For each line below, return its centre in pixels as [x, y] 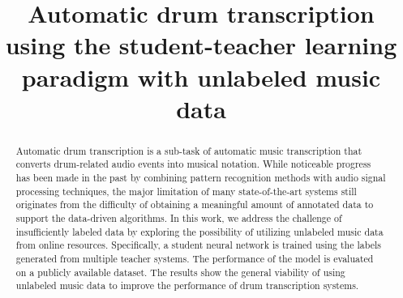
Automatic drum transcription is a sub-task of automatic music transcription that [189, 150]
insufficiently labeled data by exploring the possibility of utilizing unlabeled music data [199, 231]
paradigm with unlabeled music [201, 77]
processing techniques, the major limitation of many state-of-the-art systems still [186, 191]
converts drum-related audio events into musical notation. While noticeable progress [193, 164]
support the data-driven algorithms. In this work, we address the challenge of [179, 218]
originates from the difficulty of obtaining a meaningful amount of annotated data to [195, 204]
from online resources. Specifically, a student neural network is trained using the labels [198, 245]
